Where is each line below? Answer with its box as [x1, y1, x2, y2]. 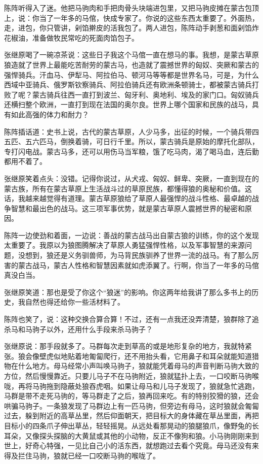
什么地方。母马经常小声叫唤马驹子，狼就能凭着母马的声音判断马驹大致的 [18, 360, 259, 371]
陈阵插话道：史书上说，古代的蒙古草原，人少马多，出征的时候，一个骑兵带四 [4, 126, 259, 137]
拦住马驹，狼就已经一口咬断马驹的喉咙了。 [18, 450, 160, 460]
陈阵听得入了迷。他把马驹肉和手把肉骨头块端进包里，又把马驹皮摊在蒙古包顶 [4, 3, 259, 13]
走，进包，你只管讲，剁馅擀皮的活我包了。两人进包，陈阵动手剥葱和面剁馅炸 [4, 22, 259, 33]
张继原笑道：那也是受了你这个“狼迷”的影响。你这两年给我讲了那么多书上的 [4, 286, 252, 297]
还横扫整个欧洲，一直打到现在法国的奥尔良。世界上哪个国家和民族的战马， [4, 99, 252, 110]
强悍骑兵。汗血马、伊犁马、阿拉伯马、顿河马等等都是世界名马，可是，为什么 [4, 69, 259, 80]
